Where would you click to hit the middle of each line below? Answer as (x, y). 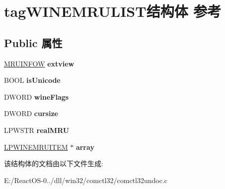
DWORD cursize (31, 113)
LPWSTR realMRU (37, 130)
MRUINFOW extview (39, 63)
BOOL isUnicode (32, 80)
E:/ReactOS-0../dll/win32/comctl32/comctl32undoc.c (86, 180)
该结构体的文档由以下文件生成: (54, 163)
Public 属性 (33, 42)
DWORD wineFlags (37, 96)
